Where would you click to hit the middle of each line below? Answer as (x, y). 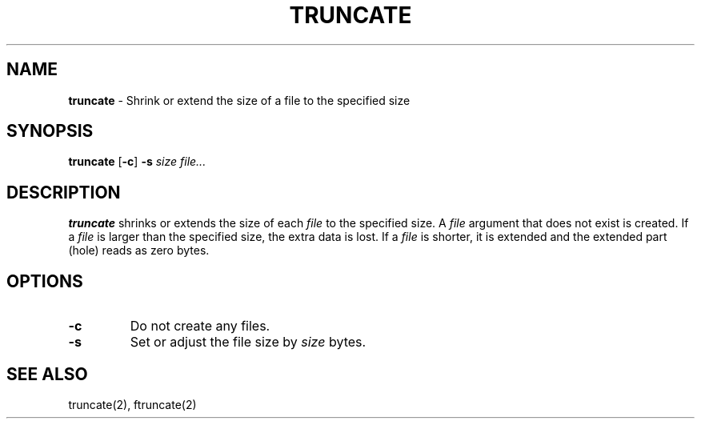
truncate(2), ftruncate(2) (132, 404)
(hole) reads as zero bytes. (139, 251)
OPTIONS (45, 281)
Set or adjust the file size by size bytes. (248, 342)
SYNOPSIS (50, 131)
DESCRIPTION (64, 192)
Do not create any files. (200, 326)
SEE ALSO (47, 374)
